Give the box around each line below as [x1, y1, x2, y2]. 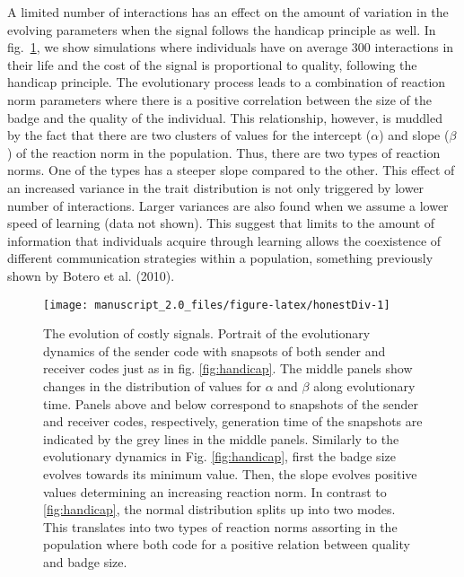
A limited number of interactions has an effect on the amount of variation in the [7, 3, 449, 21]
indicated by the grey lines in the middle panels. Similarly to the [43, 429, 399, 448]
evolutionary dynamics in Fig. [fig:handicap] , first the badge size [43, 447, 396, 466]
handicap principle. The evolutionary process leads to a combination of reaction [7, 73, 446, 92]
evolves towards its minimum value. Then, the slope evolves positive [43, 464, 417, 483]
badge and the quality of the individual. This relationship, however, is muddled [7, 108, 442, 127]
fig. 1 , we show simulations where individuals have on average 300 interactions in [7, 38, 454, 57]
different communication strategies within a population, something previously [7, 249, 433, 267]
